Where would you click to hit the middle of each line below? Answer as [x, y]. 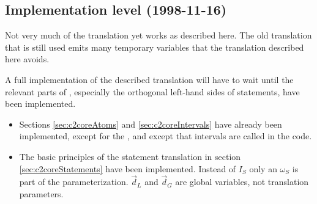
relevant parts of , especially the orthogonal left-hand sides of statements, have [152, 91]
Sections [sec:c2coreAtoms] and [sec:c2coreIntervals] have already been [151, 124]
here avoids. [27, 59]
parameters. [41, 193]
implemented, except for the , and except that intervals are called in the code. [166, 136]
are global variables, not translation [242, 182]
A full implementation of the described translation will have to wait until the [149, 79]
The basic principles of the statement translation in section [130, 156]
